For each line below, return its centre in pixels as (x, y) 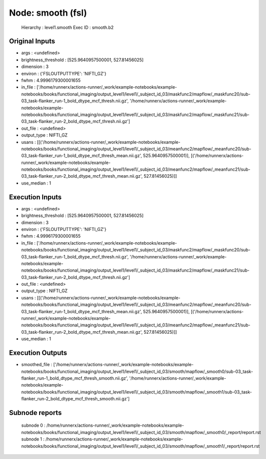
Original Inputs (32, 41)
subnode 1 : (33, 439)
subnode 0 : (33, 425)
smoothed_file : (37, 365)
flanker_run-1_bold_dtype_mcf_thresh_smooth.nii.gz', (75, 378)
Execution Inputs (35, 197)
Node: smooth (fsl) (48, 13)
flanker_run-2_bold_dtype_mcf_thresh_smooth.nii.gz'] (75, 399)
